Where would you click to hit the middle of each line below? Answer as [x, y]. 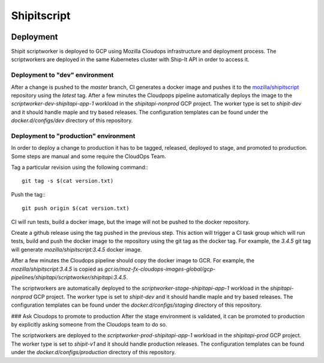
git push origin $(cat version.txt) [76, 208]
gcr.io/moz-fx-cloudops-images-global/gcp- [160, 269]
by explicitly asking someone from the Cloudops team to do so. [89, 324]
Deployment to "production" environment [73, 136]
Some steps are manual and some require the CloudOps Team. [88, 156]
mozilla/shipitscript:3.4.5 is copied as [57, 269]
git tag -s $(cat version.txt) [68, 181]
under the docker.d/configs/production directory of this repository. [94, 352]
